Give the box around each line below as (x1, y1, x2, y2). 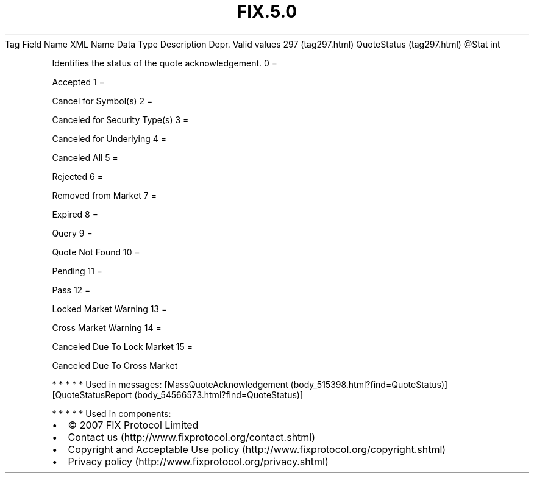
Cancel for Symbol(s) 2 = (52, 95, 153, 106)
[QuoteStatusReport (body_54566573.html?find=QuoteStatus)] (52, 389, 304, 400)
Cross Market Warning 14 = (52, 322, 162, 333)
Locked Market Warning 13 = (52, 303, 168, 314)
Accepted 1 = (52, 76, 105, 87)
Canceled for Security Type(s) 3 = (52, 114, 189, 125)
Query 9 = (52, 227, 93, 238)
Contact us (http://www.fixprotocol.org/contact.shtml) (68, 430, 316, 443)
